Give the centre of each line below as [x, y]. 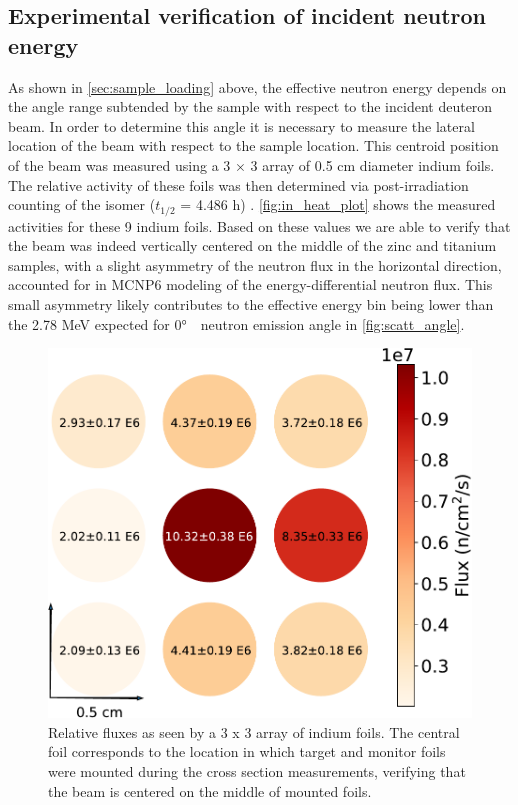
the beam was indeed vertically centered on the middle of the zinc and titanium [252, 245]
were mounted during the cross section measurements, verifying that [257, 770]
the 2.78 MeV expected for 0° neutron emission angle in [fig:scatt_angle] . [236, 323]
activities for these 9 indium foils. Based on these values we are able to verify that [259, 225]
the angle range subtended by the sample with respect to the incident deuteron [250, 106]
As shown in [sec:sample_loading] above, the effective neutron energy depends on [257, 86]
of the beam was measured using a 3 [119, 164]
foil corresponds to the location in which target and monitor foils [247, 751]
